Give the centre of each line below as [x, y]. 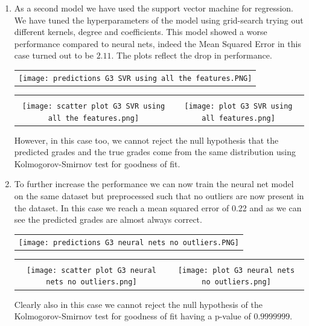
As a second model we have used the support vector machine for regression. [154, 8]
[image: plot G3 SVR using [238, 106]
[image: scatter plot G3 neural [91, 270]
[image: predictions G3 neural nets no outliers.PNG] [129, 242]
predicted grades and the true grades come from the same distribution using [155, 152]
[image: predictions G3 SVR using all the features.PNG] [135, 78]
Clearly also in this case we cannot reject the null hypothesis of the [138, 304]
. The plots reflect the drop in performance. [192, 55]
